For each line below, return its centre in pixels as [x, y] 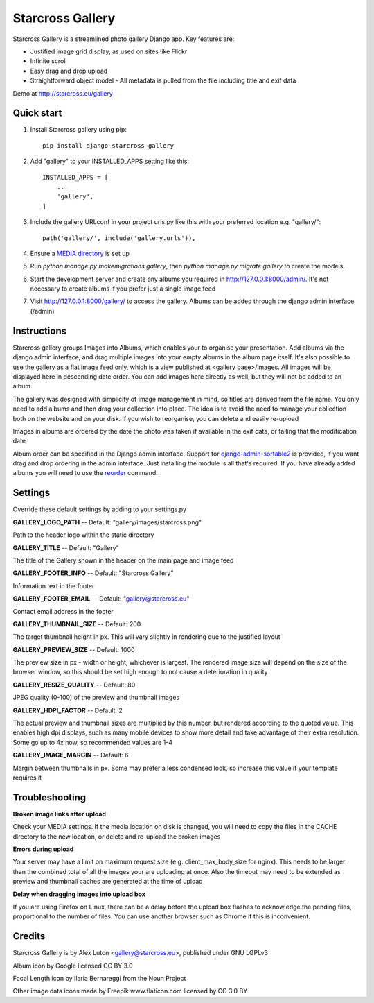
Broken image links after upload [60, 814]
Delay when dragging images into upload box [79, 894]
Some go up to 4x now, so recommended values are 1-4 [93, 742]
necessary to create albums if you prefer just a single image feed [123, 289]
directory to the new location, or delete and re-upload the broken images [117, 837]
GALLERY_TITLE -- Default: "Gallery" [66, 547]
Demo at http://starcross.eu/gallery [63, 93]
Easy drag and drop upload [69, 71]
